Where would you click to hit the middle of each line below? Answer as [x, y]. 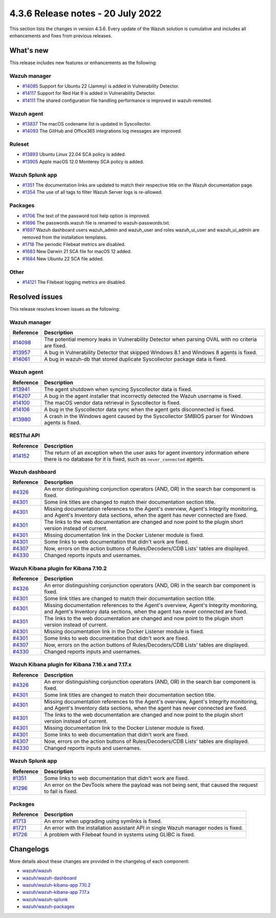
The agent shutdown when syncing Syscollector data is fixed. [118, 389]
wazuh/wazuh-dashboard [49, 878]
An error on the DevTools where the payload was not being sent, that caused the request [151, 785]
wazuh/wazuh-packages [48, 907]
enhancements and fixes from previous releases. [61, 35]
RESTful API [25, 436]
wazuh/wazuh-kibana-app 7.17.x [56, 892]
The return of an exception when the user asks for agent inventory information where [147, 453]
